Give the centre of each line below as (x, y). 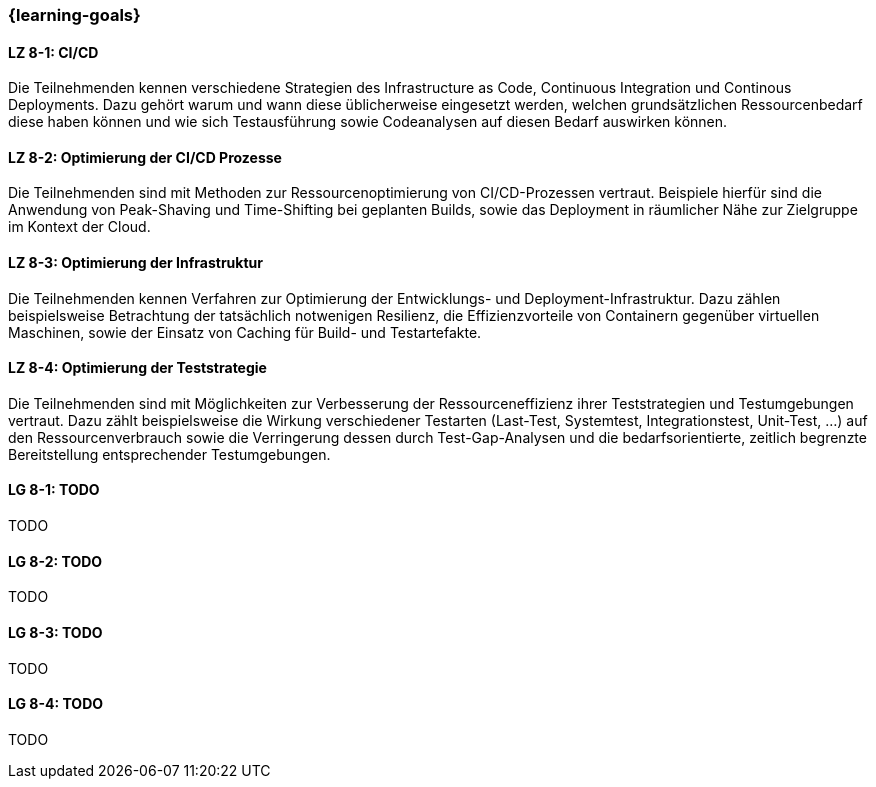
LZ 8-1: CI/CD (53, 52)
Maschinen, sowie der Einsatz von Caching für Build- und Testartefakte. (245, 332)
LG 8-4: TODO (56, 704)
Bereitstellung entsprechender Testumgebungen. (169, 454)
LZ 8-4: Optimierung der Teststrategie (137, 368)
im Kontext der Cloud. (79, 227)
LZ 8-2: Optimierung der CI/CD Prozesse (145, 157)
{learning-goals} (74, 15)
